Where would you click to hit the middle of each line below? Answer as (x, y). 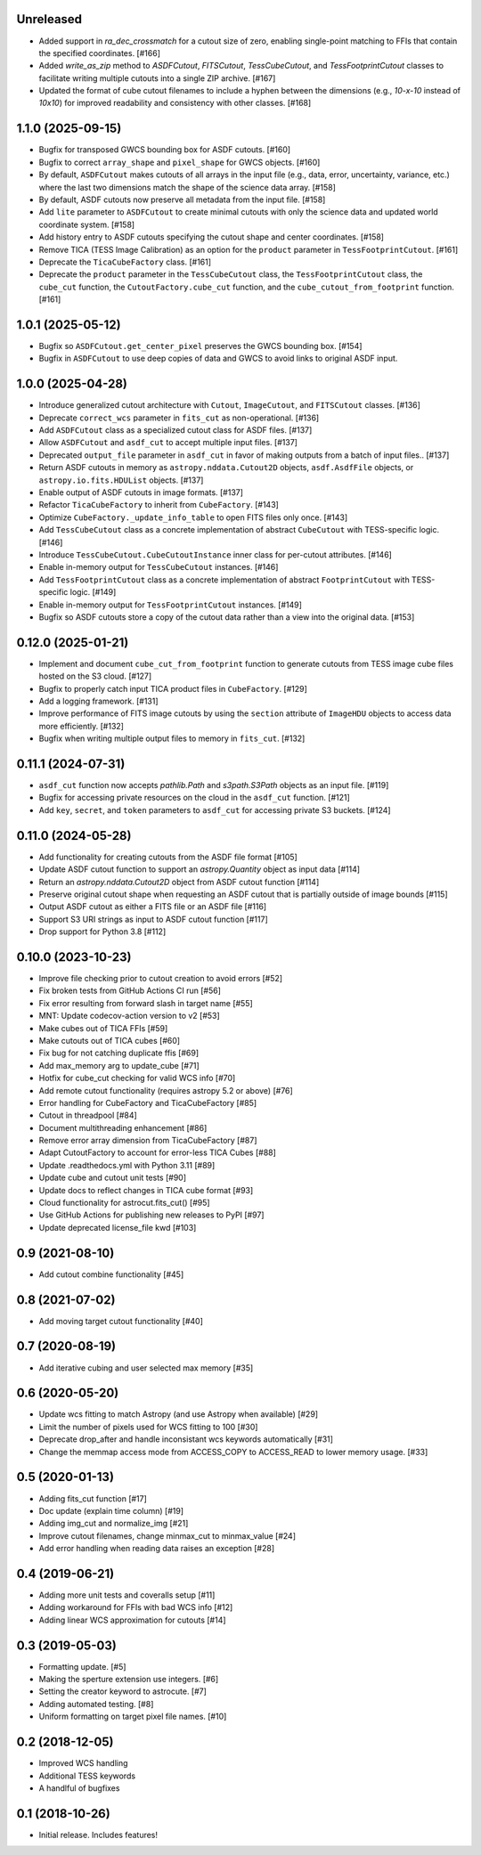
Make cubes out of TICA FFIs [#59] (103, 1028)
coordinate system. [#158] (87, 224)
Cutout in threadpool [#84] (88, 1115)
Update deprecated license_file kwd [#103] (118, 1227)
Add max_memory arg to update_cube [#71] (119, 1065)
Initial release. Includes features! (98, 1835)
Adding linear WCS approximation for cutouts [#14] (132, 1620)
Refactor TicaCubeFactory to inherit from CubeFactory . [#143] (159, 505)
